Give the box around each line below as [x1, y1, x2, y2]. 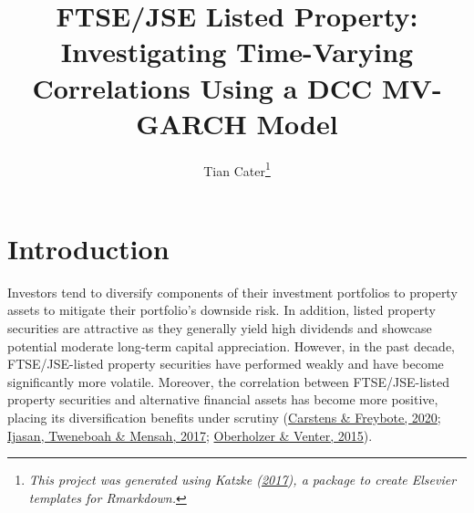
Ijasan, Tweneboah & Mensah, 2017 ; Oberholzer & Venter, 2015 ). [7, 425, 373, 445]
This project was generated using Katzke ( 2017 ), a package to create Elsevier [28, 470, 457, 489]
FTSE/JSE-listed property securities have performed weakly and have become [7, 354, 444, 373]
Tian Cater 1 [203, 158, 271, 180]
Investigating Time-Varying [60, 33, 414, 70]
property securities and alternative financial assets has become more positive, [7, 390, 438, 409]
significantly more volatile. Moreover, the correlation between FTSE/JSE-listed [7, 372, 449, 391]
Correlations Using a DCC [32, 68, 373, 106]
